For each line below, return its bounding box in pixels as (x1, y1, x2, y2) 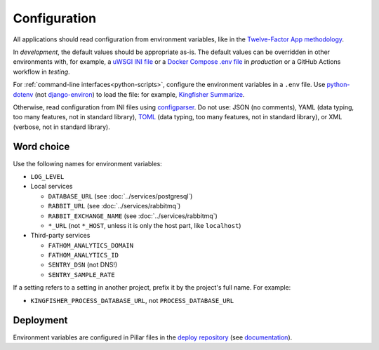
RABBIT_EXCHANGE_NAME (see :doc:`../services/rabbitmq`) (48, 211, 218, 220)
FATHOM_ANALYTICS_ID (48, 251, 119, 260)
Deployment (13, 314, 68, 326)
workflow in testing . (13, 67, 70, 76)
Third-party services (30, 231, 91, 240)
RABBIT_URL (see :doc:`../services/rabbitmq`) (48, 202, 181, 210)
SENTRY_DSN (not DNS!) (48, 260, 118, 269)
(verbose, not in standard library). (13, 123, 110, 131)
